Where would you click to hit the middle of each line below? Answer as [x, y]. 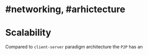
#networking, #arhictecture [65, 9]
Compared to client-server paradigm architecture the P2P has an [74, 47]
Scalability [28, 33]
